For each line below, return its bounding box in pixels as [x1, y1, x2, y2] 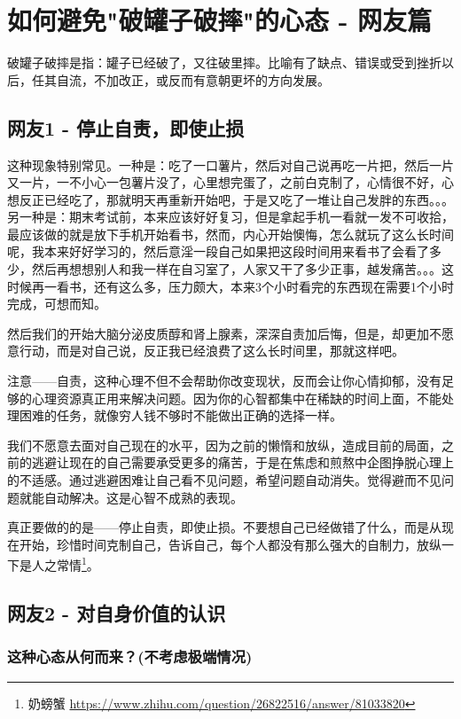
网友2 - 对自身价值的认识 [7, 599, 226, 627]
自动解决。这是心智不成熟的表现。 [43, 488, 243, 506]
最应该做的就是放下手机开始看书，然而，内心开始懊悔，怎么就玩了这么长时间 [7, 224, 454, 243]
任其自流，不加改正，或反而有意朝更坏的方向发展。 [31, 70, 330, 89]
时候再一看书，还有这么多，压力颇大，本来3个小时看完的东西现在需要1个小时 [7, 277, 454, 295]
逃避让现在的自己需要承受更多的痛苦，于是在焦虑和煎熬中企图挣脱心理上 [31, 453, 454, 472]
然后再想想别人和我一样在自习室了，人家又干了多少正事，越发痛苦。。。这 [31, 260, 454, 278]
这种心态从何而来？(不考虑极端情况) [7, 645, 253, 668]
